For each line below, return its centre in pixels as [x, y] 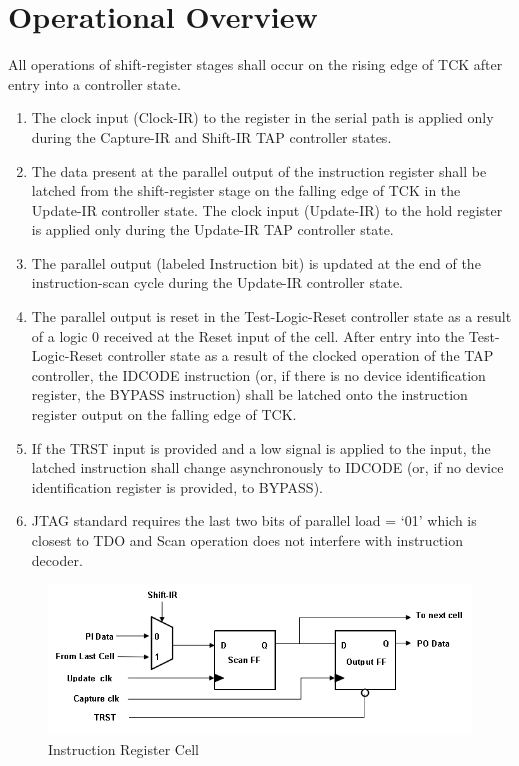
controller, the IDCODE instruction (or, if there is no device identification [258, 374]
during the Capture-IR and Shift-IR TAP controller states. [211, 136]
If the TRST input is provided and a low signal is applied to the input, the [261, 447]
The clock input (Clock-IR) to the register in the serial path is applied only [262, 117]
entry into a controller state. [94, 83]
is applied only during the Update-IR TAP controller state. [212, 229]
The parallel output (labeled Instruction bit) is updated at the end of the [256, 262]
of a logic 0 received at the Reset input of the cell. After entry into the [248, 335]
